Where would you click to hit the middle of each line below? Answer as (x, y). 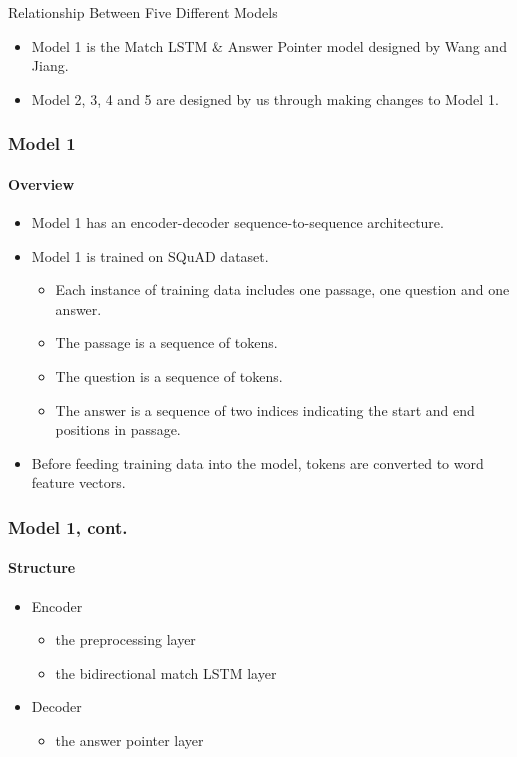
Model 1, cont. (68, 526)
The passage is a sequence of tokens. (166, 342)
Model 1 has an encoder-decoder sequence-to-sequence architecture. (237, 222)
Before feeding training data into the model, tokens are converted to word (257, 462)
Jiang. (50, 65)
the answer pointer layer (129, 739)
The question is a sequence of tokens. (169, 375)
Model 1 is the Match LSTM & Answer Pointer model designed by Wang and (269, 45)
